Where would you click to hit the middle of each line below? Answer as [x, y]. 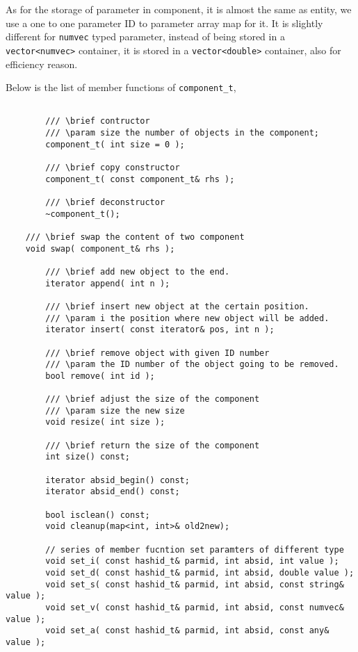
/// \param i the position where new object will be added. [187, 318]
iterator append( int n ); [108, 283]
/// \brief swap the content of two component [135, 237]
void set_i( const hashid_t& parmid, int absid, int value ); [192, 561]
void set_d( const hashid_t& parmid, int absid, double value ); [200, 573]
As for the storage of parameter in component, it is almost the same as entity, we [179, 9]
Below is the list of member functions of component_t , [121, 87]
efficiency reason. [42, 64]
